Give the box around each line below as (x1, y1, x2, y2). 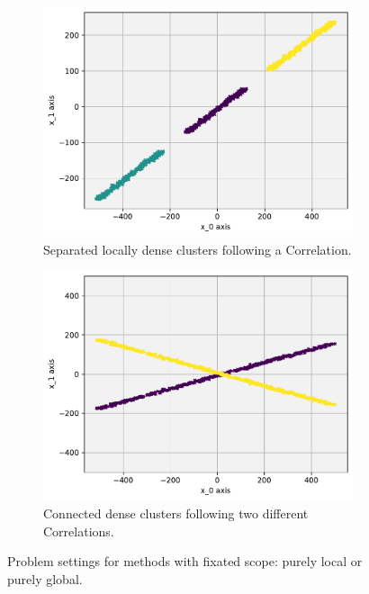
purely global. (7, 569, 83, 588)
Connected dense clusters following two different (43, 504, 309, 523)
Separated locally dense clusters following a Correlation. (43, 239, 352, 258)
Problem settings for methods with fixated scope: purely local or (7, 552, 363, 571)
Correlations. (43, 521, 114, 540)
